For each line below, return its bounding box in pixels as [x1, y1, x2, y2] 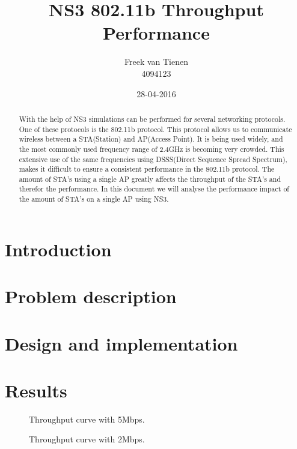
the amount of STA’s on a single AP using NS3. [19, 194, 169, 204]
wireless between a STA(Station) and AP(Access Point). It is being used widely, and [19, 134, 283, 144]
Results [5, 378, 67, 402]
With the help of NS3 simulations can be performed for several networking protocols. [19, 113, 286, 124]
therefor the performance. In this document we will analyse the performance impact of [19, 184, 289, 194]
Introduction [5, 237, 112, 261]
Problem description [5, 284, 177, 309]
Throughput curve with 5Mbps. [29, 412, 145, 425]
